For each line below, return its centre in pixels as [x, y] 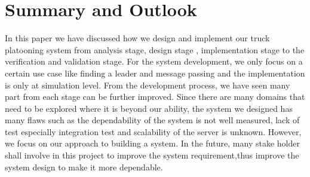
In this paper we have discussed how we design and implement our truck [137, 38]
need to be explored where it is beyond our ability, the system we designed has [149, 108]
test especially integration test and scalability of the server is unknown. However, [153, 131]
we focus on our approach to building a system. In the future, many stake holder [152, 143]
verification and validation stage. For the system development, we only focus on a [154, 61]
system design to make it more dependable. [84, 167]
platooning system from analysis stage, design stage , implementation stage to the [155, 49]
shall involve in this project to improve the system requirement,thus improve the [152, 155]
